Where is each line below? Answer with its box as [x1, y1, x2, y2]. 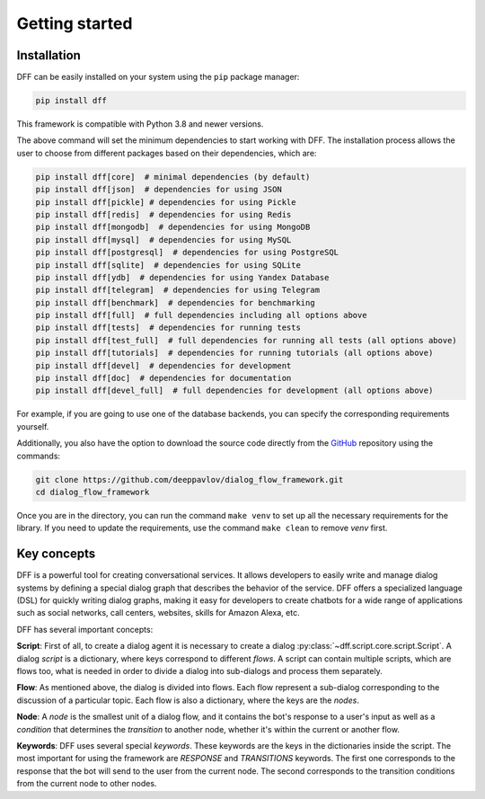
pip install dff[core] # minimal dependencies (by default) [35, 172, 311, 182]
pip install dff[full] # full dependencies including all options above [35, 310, 367, 321]
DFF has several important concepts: [16, 624, 154, 635]
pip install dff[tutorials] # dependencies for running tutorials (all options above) [35, 348, 434, 359]
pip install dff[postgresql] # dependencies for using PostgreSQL [35, 247, 339, 258]
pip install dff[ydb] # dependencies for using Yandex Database [35, 272, 330, 282]
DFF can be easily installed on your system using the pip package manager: [16, 72, 300, 83]
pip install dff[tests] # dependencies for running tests [35, 323, 301, 333]
